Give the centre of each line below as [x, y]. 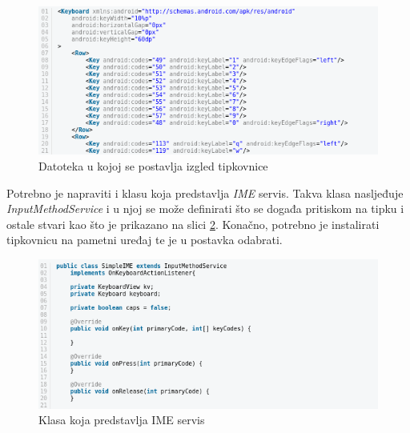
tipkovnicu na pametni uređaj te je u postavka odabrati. [145, 240]
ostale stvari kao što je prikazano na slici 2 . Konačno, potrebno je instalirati [193, 224]
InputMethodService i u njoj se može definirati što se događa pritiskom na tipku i [205, 208]
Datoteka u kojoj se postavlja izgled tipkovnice [153, 166]
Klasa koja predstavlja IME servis [122, 420]
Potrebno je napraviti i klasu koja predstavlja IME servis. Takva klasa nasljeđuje [205, 192]
